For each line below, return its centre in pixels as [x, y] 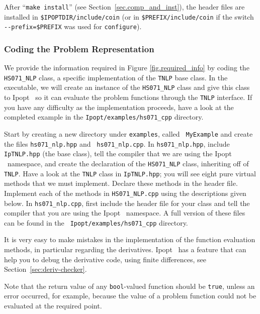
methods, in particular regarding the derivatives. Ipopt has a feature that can [125, 249]
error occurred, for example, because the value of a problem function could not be [130, 296]
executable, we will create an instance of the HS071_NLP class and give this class [127, 87]
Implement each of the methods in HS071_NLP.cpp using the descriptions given [125, 193]
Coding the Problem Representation [79, 48]
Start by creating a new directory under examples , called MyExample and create [128, 134]
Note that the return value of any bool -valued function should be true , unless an [129, 286]
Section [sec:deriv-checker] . [46, 269]
